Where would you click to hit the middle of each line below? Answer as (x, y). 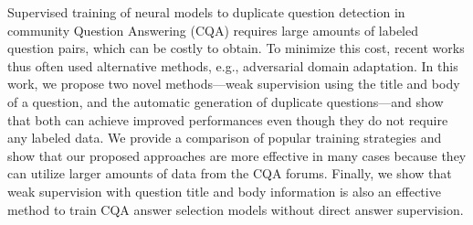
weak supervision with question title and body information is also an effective (224, 191)
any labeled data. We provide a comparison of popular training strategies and (225, 138)
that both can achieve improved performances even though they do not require (228, 119)
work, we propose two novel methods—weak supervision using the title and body (234, 84)
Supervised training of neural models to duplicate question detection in (206, 12)
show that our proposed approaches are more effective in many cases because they (237, 155)
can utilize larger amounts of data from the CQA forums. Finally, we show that (230, 173)
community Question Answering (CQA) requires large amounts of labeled (213, 30)
